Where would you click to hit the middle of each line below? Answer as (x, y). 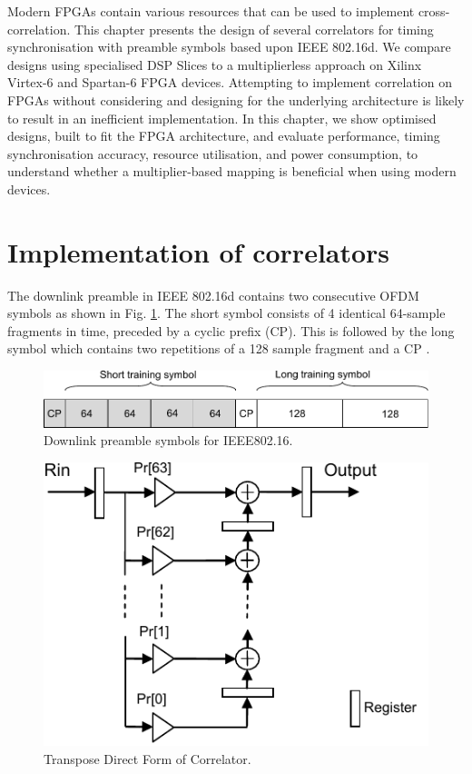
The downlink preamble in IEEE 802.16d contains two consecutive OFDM (213, 295)
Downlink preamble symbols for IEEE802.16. (168, 440)
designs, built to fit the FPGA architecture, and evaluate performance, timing (224, 136)
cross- (434, 11)
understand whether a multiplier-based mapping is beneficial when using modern (232, 171)
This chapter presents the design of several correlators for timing (254, 29)
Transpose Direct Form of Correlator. (147, 758)
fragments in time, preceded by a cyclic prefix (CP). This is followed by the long (231, 330)
